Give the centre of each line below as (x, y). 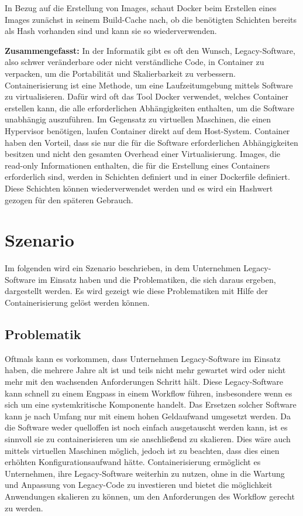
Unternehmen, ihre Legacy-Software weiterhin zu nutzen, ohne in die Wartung (145, 473)
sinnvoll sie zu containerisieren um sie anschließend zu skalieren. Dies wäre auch (148, 438)
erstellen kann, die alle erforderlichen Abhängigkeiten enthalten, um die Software (149, 107)
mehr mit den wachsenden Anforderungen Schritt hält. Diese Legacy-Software (144, 381)
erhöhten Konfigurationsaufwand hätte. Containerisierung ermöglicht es (133, 462)
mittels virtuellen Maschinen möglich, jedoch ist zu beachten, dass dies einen (142, 450)
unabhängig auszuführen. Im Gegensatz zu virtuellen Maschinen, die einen (138, 119)
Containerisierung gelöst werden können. (77, 302)
